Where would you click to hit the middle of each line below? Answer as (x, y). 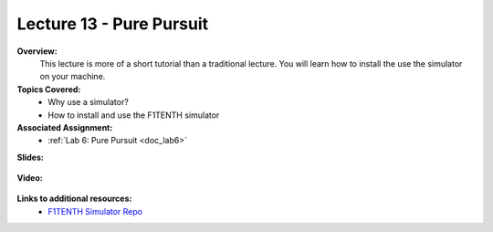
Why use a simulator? (89, 102)
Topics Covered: (49, 89)
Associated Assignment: (65, 127)
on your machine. (73, 77)
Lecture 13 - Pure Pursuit (113, 24)
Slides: (31, 157)
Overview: (37, 51)
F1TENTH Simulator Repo (95, 211)
